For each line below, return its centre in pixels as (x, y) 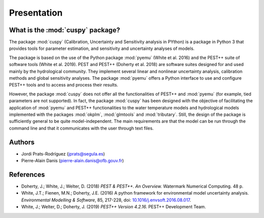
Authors (22, 142)
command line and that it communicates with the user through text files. (81, 128)
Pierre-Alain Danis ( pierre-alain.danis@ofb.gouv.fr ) (73, 161)
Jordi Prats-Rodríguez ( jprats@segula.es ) (63, 153)
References (27, 174)
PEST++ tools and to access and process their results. (64, 85)
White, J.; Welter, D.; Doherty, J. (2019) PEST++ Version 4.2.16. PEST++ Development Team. (114, 207)
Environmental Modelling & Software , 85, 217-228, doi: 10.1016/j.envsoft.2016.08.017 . (106, 200)
